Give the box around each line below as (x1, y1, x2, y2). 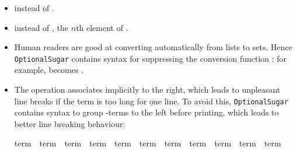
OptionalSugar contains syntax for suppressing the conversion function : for (14, 52, 287, 64)
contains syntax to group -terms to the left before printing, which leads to (14, 106, 279, 118)
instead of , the (14, 21, 69, 33)
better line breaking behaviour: (14, 117, 125, 129)
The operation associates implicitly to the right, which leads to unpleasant (14, 83, 281, 96)
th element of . (76, 21, 128, 33)
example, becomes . (14, 64, 84, 76)
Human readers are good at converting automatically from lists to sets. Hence (14, 41, 292, 53)
